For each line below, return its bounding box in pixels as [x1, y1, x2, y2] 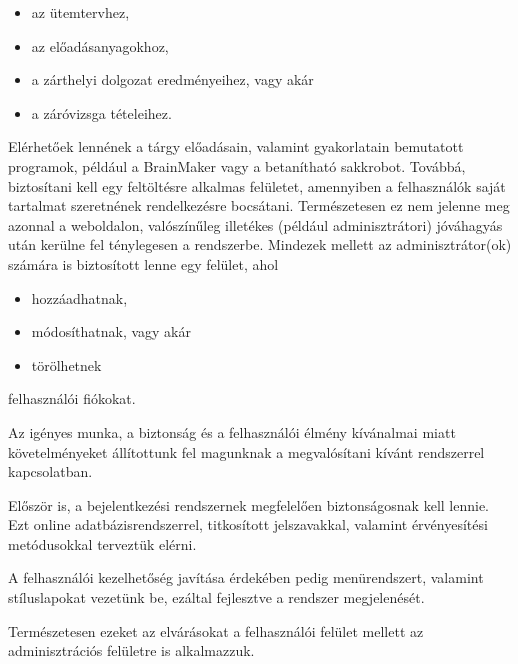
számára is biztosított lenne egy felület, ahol [8, 253, 279, 274]
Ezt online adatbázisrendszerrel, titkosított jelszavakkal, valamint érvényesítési [8, 514, 488, 535]
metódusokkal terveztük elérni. [8, 533, 197, 554]
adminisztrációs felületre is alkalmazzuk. [8, 640, 255, 661]
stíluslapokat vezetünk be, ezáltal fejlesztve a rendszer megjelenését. [8, 587, 425, 608]
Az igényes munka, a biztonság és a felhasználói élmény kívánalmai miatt [8, 421, 456, 442]
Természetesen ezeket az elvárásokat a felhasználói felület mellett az [8, 620, 424, 641]
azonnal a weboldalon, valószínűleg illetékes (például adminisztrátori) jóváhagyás [8, 214, 503, 235]
